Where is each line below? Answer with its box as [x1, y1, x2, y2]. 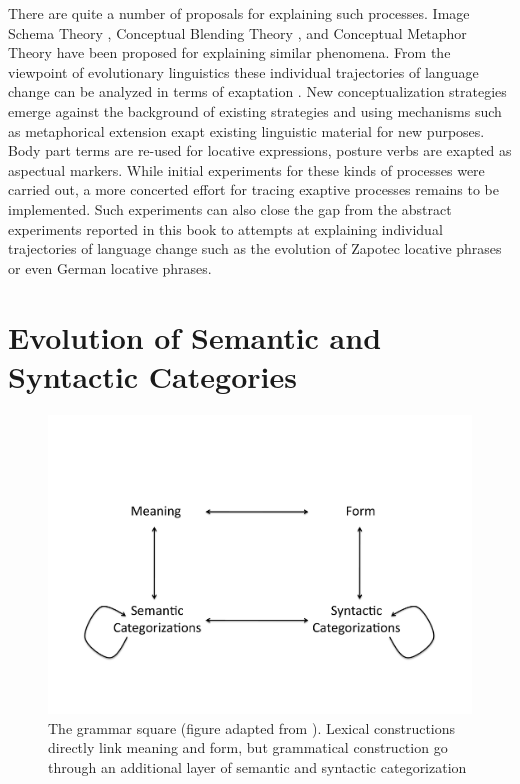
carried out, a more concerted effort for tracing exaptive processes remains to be [8, 179, 499, 200]
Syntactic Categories [8, 355, 297, 396]
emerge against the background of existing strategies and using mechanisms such [8, 100, 502, 121]
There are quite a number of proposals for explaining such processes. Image [8, 3, 470, 23]
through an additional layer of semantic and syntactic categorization [48, 757, 467, 778]
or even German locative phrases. [8, 257, 212, 278]
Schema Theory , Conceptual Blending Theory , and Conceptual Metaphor [8, 22, 467, 43]
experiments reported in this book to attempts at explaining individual [8, 218, 443, 239]
